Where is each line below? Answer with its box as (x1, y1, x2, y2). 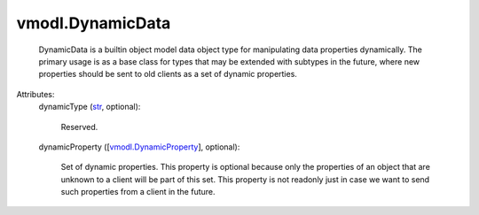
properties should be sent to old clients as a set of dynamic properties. (38, 69, 297, 80)
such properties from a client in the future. (60, 187, 216, 197)
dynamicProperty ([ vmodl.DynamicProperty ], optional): (38, 142, 240, 152)
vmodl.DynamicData (16, 13, 171, 33)
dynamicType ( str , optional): (38, 102, 141, 112)
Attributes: (16, 88, 55, 99)
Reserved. (60, 121, 98, 132)
